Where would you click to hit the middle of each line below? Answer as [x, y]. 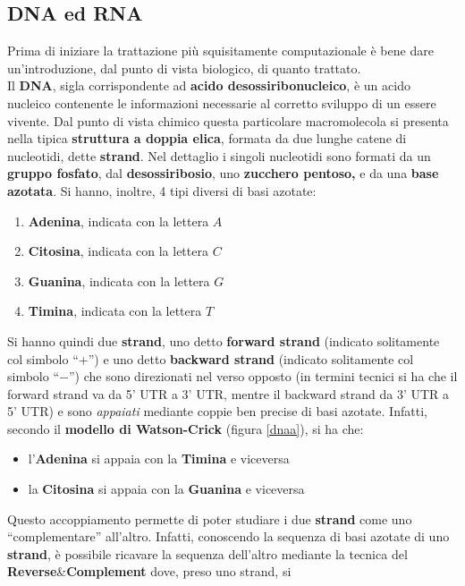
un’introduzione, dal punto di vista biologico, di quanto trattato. [184, 68]
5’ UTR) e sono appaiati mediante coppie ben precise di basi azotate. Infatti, [217, 411]
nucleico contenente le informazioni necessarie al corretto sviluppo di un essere [222, 102]
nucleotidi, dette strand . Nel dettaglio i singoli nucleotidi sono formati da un [219, 155]
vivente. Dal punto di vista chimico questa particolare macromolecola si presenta [228, 120]
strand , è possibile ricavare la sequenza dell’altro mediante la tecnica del [207, 553]
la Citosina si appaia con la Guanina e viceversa [166, 489]
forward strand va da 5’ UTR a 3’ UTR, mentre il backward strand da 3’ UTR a [228, 393]
